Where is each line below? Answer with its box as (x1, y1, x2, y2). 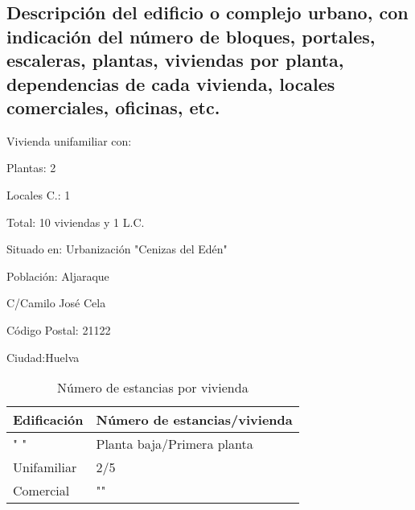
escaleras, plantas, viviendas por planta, (6, 47, 344, 72)
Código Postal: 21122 (6, 321, 111, 338)
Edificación (13, 410, 84, 430)
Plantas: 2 (6, 159, 56, 176)
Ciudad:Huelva (6, 348, 80, 365)
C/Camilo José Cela (6, 294, 106, 311)
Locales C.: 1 (6, 186, 71, 203)
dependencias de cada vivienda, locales (6, 71, 335, 96)
